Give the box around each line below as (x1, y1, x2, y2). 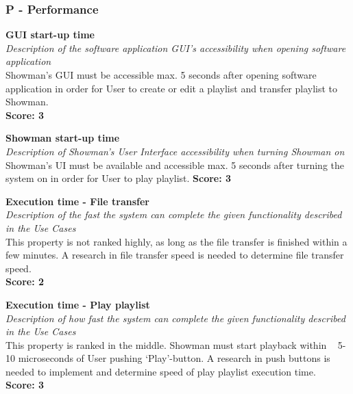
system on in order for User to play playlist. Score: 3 (5, 171, 232, 185)
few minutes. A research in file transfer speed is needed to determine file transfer (5, 248, 344, 262)
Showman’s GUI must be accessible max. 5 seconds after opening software (5, 68, 317, 81)
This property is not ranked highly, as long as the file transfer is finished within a (5, 234, 348, 248)
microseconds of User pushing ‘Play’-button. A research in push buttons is (18, 351, 330, 365)
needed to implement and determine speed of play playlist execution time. (5, 364, 316, 378)
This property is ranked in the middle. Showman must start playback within (5, 337, 327, 352)
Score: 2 (5, 274, 45, 289)
